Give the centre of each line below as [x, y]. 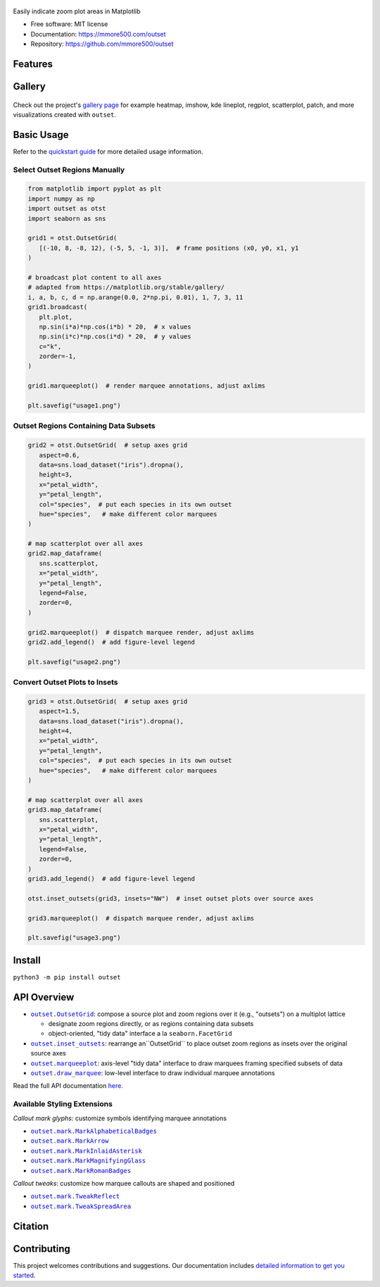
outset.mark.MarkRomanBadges [81, 1171]
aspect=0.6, [59, 455]
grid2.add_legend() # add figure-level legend [111, 642]
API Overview [44, 997]
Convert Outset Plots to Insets [66, 683]
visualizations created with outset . [64, 114]
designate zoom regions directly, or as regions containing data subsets [151, 1024]
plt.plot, [56, 317]
